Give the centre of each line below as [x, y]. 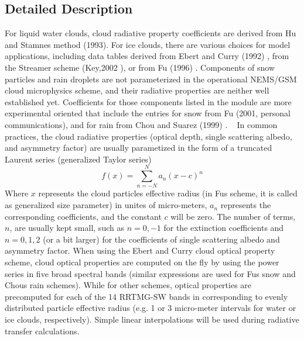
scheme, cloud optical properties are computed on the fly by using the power [142, 262]
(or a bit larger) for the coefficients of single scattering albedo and [161, 239]
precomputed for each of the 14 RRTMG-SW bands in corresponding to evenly [146, 296]
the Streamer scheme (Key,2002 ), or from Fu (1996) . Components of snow [140, 67]
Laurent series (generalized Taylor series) [78, 159]
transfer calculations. [42, 331]
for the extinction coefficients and [224, 228]
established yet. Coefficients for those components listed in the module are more [148, 101]
